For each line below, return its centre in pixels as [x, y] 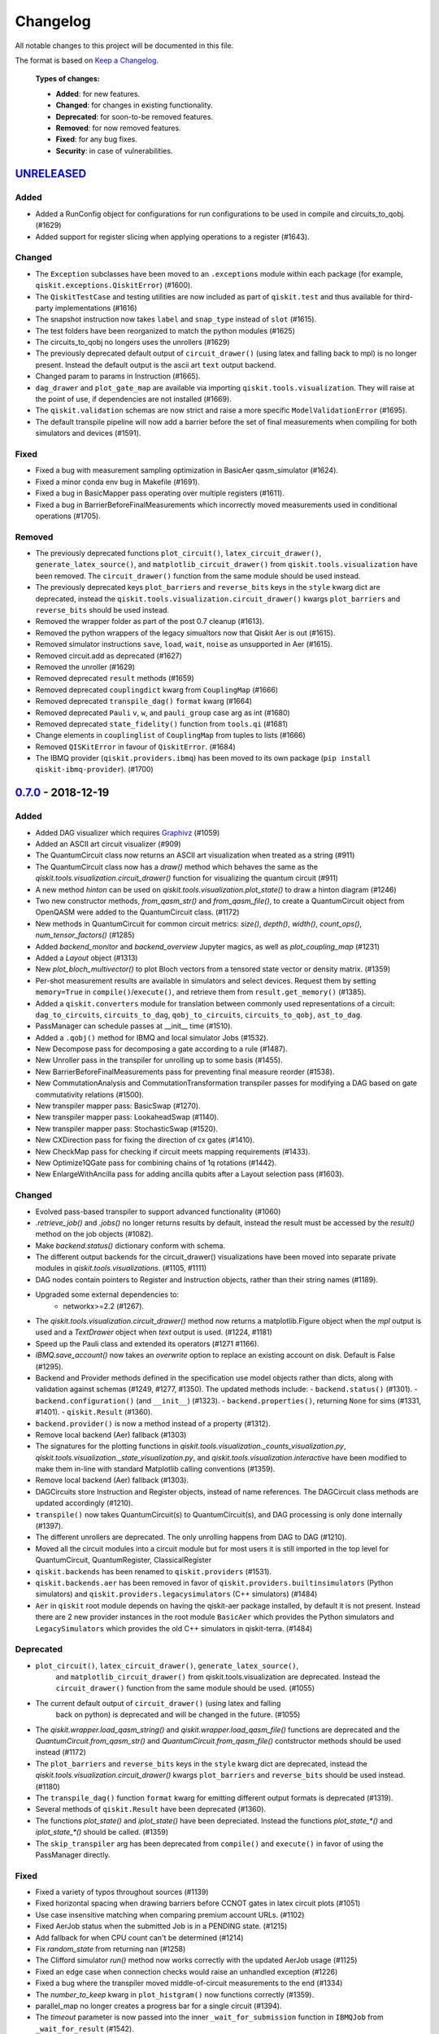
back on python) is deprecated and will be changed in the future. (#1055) [178, 1715]
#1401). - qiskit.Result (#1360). [94, 1412]
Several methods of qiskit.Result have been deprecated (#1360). [151, 1809]
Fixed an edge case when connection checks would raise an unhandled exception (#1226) [187, 1971]
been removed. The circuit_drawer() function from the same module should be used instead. [198, 576]
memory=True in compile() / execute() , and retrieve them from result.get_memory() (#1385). [201, 992]
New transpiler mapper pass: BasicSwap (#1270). [118, 1106]
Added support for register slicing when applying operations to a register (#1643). [172, 237]
